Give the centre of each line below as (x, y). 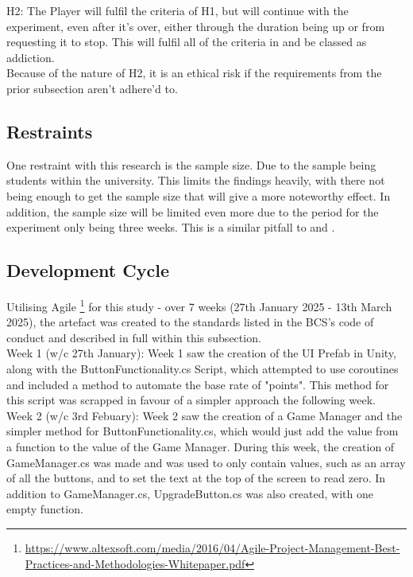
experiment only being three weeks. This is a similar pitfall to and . (171, 227)
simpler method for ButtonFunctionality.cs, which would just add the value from (203, 431)
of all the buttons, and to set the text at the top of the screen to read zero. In (196, 478)
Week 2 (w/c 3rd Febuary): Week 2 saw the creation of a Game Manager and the (205, 415)
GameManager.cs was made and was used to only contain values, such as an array (206, 462)
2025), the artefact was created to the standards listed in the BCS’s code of (190, 322)
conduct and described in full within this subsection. (134, 337)
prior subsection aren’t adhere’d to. (92, 88)
